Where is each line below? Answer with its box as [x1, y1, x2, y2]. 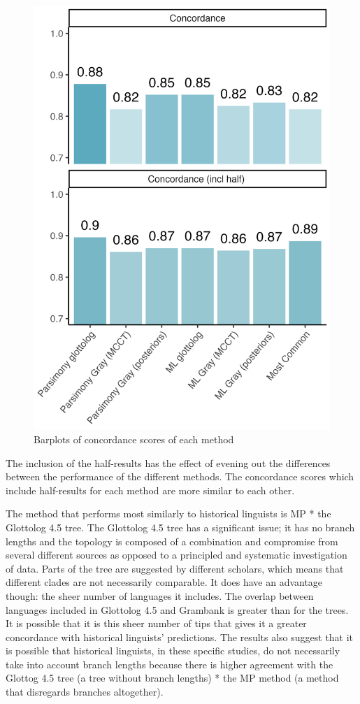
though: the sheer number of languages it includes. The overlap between [6, 588, 314, 603]
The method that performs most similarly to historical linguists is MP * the [6, 506, 331, 521]
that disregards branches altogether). [6, 684, 164, 699]
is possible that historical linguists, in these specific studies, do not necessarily [6, 643, 340, 658]
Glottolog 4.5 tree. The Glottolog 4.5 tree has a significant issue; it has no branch [6, 519, 355, 534]
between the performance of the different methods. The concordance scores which [6, 469, 354, 484]
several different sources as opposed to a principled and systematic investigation [6, 547, 347, 562]
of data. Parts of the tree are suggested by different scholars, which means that [6, 561, 344, 575]
